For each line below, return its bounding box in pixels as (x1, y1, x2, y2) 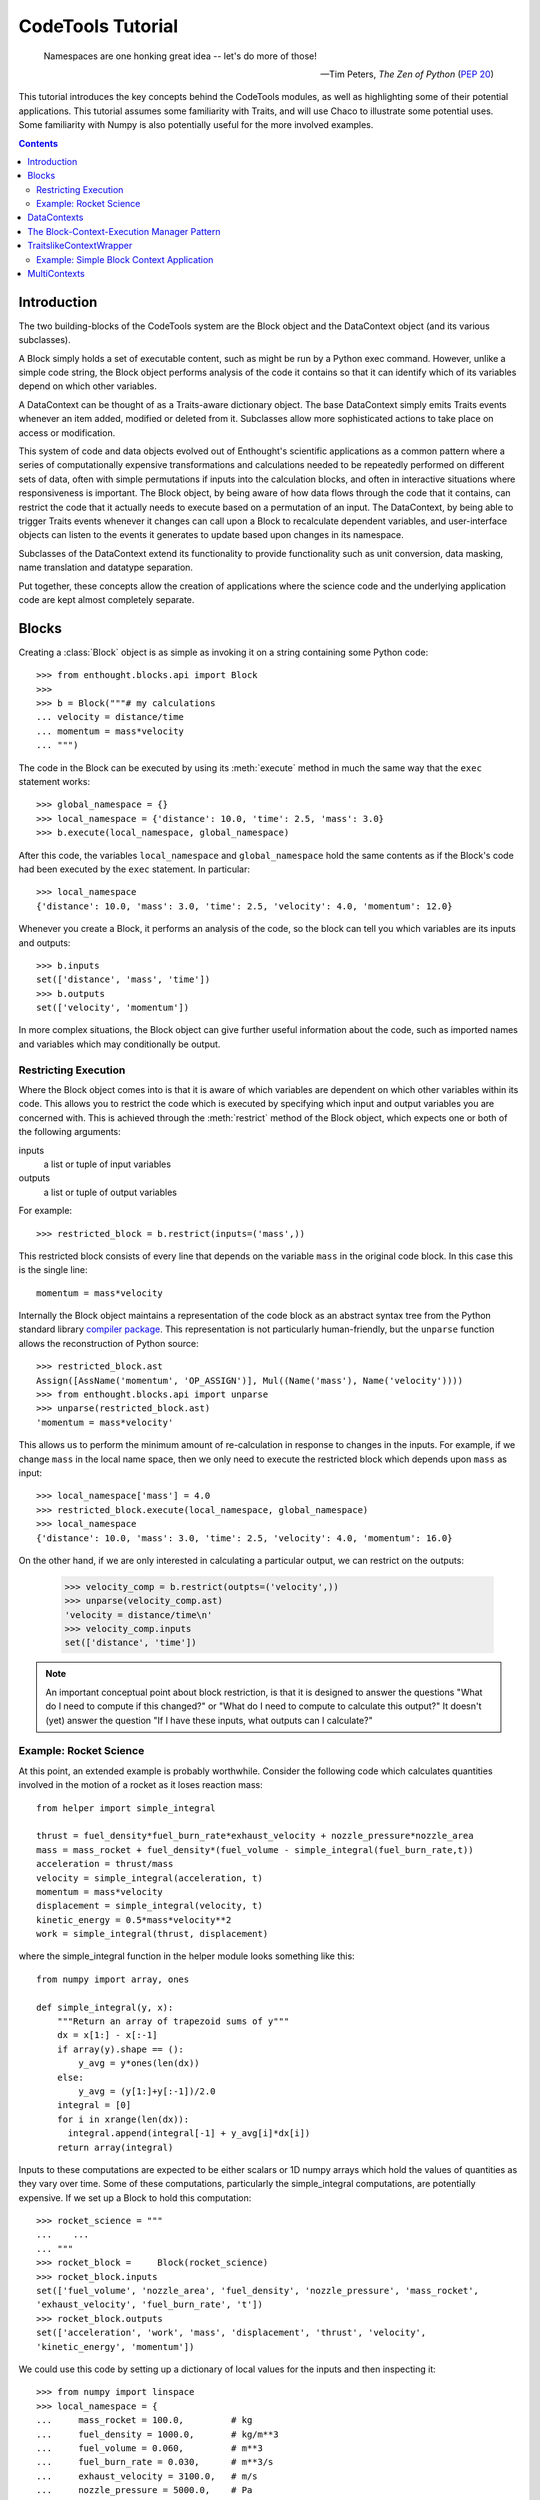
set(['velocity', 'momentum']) (36, 1002, 190, 1014)
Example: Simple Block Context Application (36, 253, 214, 265)
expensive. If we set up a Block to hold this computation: (18, 2191, 252, 2204)
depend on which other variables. (18, 380, 157, 392)
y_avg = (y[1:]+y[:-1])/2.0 (78, 2085, 216, 2097)
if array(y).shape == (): (56, 2043, 185, 2055)
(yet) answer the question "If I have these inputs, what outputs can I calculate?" (45, 1714, 374, 1726)
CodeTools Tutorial (18, 15, 179, 37)
